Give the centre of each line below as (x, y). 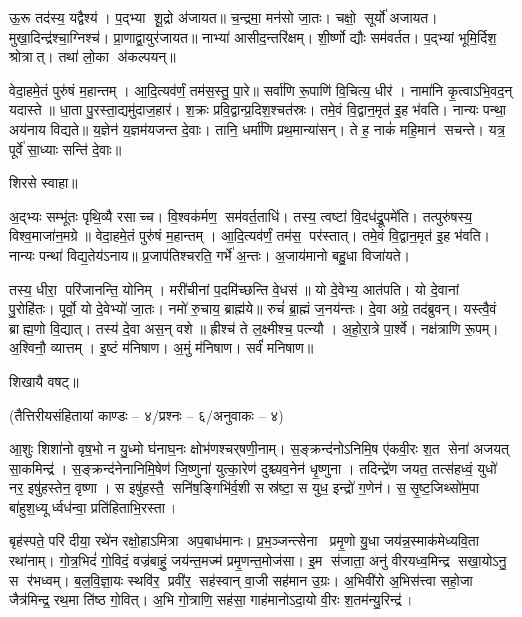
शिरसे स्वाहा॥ (43, 182)
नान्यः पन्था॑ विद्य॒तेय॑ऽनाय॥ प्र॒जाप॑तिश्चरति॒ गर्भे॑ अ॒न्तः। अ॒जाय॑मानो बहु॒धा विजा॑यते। (210, 254)
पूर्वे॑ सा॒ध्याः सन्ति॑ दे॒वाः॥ (65, 148)
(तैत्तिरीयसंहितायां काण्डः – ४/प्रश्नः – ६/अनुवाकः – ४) (146, 414)
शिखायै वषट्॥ (44, 380)
